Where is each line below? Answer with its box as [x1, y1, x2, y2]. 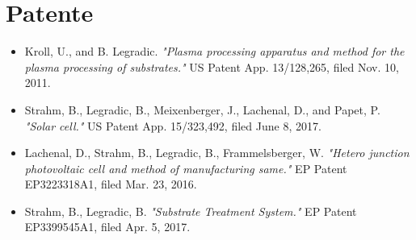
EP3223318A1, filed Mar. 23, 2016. [24, 176, 197, 192]
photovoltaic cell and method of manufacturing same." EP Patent [24, 159, 347, 176]
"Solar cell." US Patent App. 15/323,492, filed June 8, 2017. [24, 117, 321, 134]
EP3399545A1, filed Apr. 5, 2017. [24, 218, 191, 235]
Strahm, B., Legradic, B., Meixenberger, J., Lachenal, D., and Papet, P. [24, 101, 380, 118]
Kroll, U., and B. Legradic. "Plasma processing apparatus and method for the [24, 43, 405, 60]
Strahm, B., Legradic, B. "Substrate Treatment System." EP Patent [24, 202, 357, 219]
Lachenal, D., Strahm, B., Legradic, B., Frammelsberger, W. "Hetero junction [24, 144, 410, 161]
